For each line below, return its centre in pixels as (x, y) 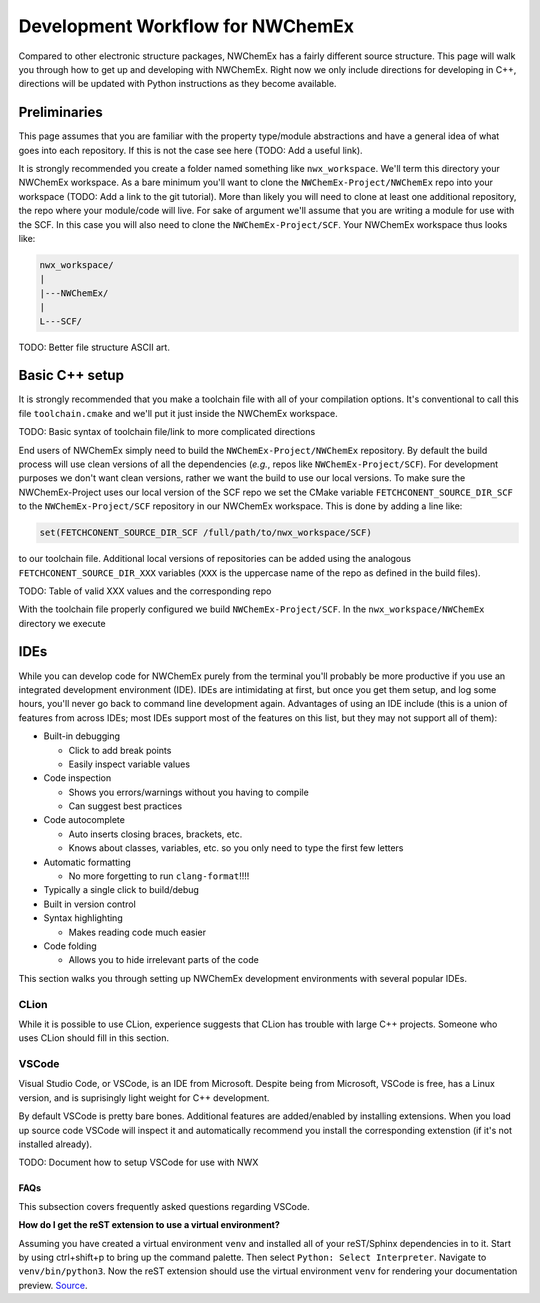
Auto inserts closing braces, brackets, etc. (155, 834)
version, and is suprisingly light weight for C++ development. (144, 1097)
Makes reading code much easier (137, 932)
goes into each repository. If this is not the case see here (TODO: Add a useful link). (191, 150)
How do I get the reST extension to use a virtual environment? (149, 1225)
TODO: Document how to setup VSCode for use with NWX (138, 1162)
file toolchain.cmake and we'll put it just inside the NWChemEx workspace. (178, 413)
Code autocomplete (84, 820)
